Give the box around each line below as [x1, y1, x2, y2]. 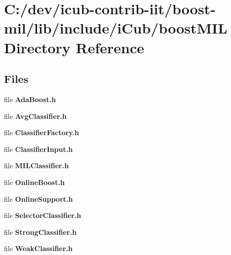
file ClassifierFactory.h [4, 127, 79, 138]
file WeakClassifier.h [4, 243, 73, 254]
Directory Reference [4, 37, 145, 57]
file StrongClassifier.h [4, 226, 77, 237]
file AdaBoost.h [4, 94, 56, 104]
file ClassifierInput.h [4, 144, 73, 154]
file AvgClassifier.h [4, 110, 67, 121]
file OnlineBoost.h [4, 177, 65, 187]
